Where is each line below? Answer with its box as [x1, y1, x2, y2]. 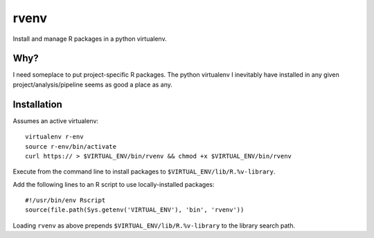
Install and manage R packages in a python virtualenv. [12, 35, 167, 43]
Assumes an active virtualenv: [12, 116, 99, 125]
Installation [12, 98, 62, 110]
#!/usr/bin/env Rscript [25, 196, 106, 204]
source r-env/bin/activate [25, 143, 117, 150]
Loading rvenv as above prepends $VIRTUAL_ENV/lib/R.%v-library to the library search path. [12, 221, 296, 230]
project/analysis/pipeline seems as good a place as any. [12, 80, 173, 89]
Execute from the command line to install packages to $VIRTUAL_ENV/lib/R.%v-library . [12, 167, 276, 176]
